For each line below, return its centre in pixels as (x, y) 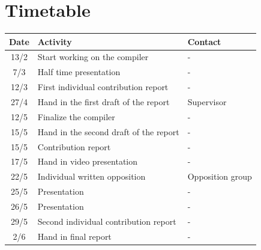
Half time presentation (79, 72)
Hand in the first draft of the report (103, 102)
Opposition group (220, 176)
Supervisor (207, 102)
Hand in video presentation (88, 161)
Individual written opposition (91, 176)
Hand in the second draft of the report (108, 131)
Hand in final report (74, 236)
